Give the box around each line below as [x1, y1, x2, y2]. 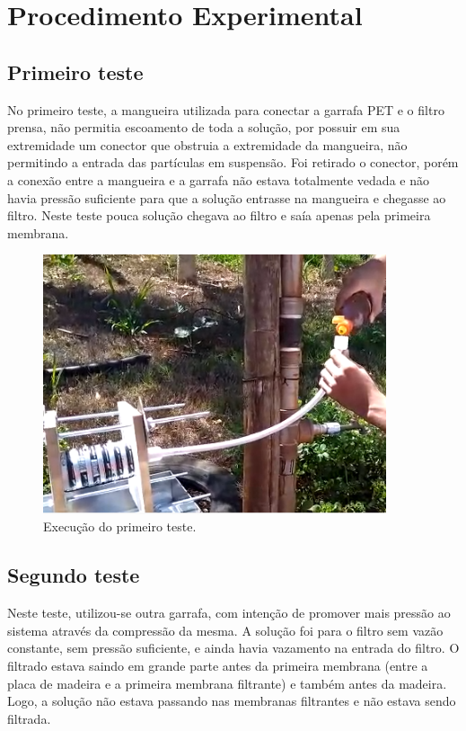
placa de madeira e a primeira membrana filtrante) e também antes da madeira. [7, 673, 447, 692]
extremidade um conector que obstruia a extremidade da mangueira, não [7, 135, 408, 154]
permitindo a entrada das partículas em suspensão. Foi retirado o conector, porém [7, 153, 459, 172]
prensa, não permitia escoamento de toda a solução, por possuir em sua [7, 118, 400, 137]
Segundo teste [7, 561, 140, 589]
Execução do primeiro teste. [43, 517, 197, 536]
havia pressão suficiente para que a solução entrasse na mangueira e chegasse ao [7, 188, 446, 207]
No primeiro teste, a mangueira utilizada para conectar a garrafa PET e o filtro [7, 100, 444, 119]
